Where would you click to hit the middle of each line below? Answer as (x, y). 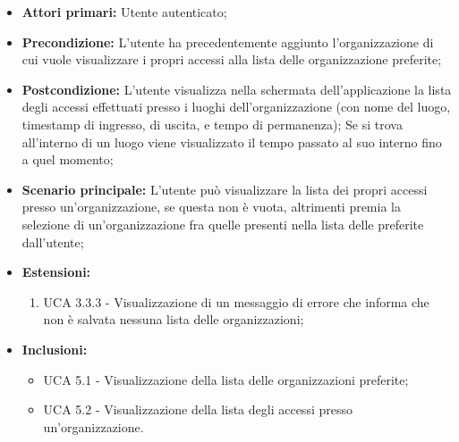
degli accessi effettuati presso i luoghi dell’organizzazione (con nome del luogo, (236, 107)
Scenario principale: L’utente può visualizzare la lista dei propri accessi (225, 189)
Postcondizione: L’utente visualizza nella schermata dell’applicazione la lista (237, 89)
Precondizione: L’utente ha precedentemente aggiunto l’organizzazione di (228, 42)
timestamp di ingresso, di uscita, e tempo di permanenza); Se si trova (212, 124)
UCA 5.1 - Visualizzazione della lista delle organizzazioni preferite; (226, 379)
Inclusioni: (55, 349)
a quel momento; (68, 159)
